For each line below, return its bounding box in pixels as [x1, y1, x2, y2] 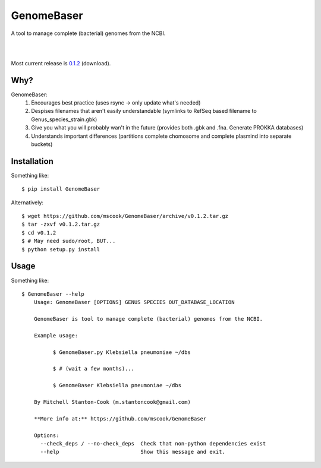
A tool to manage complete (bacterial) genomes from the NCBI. [11, 30, 166, 37]
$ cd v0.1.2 [21, 229, 56, 236]
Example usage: [33, 332, 78, 339]
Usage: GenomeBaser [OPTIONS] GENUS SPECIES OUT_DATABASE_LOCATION [33, 299, 235, 306]
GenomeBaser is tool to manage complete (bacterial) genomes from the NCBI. [33, 315, 263, 322]
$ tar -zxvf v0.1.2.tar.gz [21, 221, 100, 228]
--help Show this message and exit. [40, 448, 225, 456]
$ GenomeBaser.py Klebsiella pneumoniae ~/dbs [52, 349, 191, 356]
